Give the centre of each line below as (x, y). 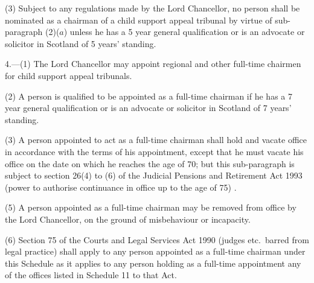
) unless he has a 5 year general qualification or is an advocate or (184, 32)
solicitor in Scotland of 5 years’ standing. (81, 43)
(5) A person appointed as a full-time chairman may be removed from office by (151, 207)
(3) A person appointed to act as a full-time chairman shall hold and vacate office (156, 140)
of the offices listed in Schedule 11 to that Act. (91, 275)
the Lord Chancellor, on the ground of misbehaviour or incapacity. (128, 219)
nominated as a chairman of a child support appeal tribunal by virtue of (139, 20)
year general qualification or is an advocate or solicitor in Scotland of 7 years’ (148, 108)
